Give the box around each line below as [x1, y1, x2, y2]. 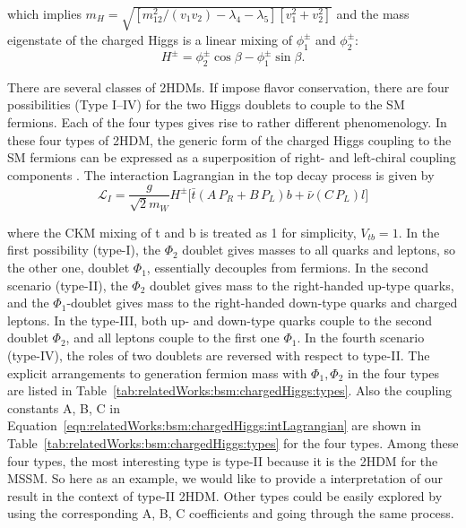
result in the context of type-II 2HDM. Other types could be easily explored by [7, 486, 443, 505]
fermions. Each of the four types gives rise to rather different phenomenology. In [7, 113, 447, 132]
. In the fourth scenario [297, 328, 425, 347]
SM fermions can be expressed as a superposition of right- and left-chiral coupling [7, 148, 456, 167]
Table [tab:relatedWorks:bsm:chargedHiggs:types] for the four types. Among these [7, 434, 459, 452]
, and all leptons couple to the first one [65, 328, 280, 347]
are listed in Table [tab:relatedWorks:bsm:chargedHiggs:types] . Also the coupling [7, 381, 453, 400]
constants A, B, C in [7, 398, 120, 417]
